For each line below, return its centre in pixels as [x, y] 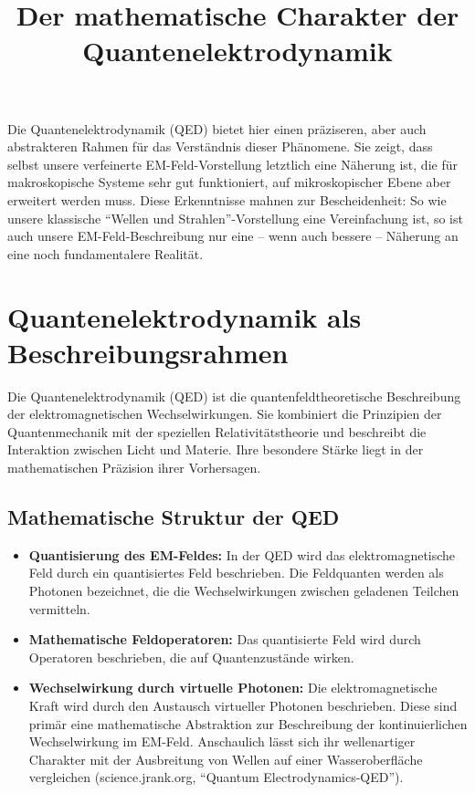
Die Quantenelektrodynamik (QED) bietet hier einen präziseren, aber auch [217, 128]
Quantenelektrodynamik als [185, 316]
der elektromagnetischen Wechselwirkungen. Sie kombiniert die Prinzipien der [225, 414]
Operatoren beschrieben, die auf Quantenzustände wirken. [191, 657]
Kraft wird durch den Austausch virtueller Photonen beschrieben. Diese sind [243, 705]
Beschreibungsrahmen [148, 352]
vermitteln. [59, 608]
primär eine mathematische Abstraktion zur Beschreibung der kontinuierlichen [248, 723]
